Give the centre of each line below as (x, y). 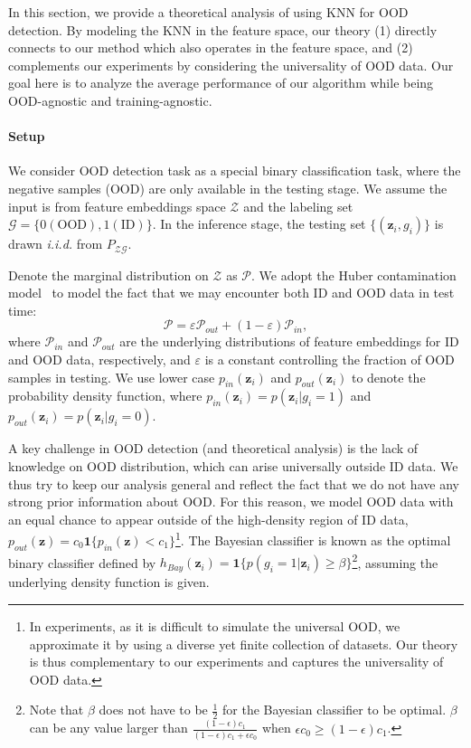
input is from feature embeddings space (117, 206)
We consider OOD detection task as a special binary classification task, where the (235, 170)
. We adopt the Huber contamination (354, 275)
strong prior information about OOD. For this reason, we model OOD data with (231, 502)
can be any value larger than (108, 728)
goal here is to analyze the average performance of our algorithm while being (221, 83)
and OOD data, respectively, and (99, 359)
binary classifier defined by (82, 562)
